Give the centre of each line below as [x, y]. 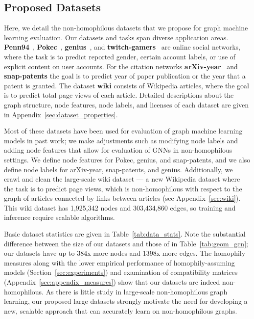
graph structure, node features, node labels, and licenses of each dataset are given [126, 104]
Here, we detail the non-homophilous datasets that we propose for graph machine [126, 28]
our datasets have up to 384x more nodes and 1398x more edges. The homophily [125, 253]
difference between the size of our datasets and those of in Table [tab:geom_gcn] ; [126, 243]
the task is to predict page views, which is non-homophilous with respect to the [123, 188]
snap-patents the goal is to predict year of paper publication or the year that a [125, 76]
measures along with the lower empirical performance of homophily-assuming [119, 262]
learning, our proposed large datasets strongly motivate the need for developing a [126, 301]
